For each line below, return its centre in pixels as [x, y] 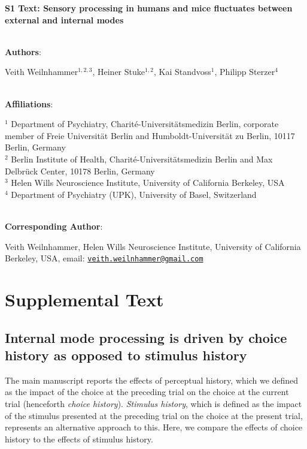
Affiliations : [29, 103]
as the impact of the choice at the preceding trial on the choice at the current [147, 392]
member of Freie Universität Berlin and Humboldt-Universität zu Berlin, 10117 [150, 135]
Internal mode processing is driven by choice [146, 337]
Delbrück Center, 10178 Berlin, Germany [80, 171]
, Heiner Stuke [118, 72]
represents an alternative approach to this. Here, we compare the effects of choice [154, 427]
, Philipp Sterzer [245, 72]
